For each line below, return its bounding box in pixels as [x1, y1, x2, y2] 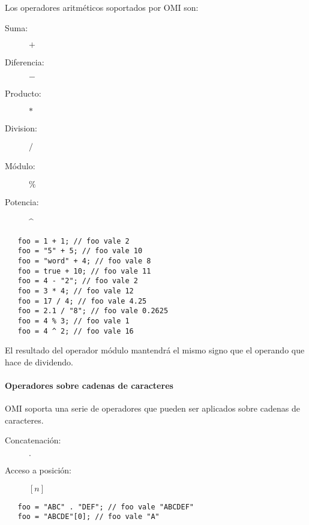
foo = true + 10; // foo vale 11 [17, 266, 151, 275]
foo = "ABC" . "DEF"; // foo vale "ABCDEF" [17, 502, 194, 511]
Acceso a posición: [5, 464, 71, 476]
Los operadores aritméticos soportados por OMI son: [5, 1, 199, 13]
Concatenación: [5, 434, 61, 446]
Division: [5, 122, 37, 134]
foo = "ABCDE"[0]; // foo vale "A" [17, 512, 160, 521]
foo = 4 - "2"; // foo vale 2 [17, 277, 138, 286]
